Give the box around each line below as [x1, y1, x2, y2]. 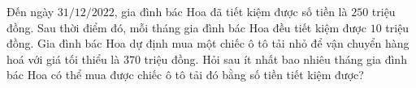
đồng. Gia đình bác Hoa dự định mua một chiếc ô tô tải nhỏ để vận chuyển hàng [6, 35, 409, 52]
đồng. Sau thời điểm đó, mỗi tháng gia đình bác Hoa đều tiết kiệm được [6, 19, 366, 36]
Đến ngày [6, 3, 54, 19]
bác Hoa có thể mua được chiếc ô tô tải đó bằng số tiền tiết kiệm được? [6, 66, 364, 83]
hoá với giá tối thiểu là [6, 50, 120, 67]
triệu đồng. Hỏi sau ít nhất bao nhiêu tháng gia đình [144, 50, 407, 67]
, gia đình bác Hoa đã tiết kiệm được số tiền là [114, 3, 348, 19]
